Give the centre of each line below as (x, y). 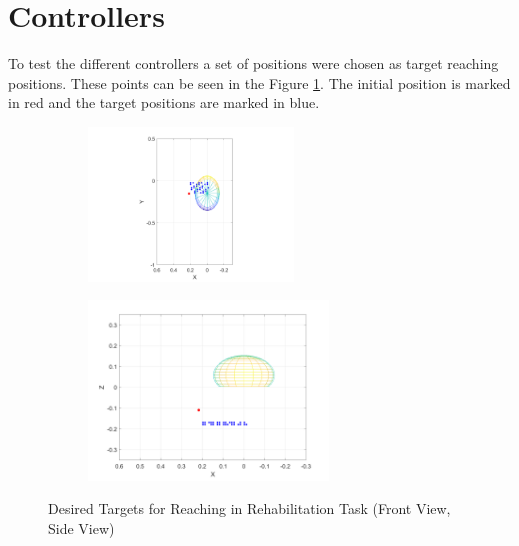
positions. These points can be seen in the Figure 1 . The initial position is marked (259, 82)
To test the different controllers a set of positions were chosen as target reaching (253, 63)
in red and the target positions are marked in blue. (164, 102)
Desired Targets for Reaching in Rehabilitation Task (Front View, (249, 508)
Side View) (81, 528)
